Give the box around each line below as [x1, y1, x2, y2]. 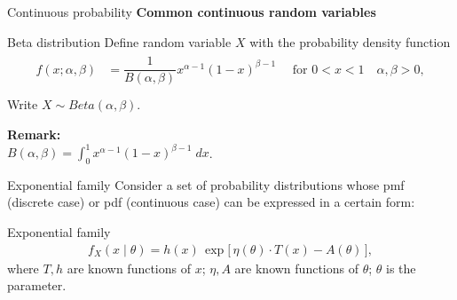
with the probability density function [249, 32, 451, 51]
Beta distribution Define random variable [7, 32, 232, 51]
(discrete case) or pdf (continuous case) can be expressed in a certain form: [7, 193, 415, 211]
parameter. [7, 276, 67, 295]
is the [386, 258, 416, 277]
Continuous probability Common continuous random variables [7, 3, 376, 20]
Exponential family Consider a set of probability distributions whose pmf [7, 175, 405, 193]
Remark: [7, 124, 61, 143]
